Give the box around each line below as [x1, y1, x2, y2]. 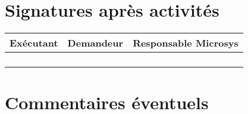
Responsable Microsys [133, 36, 238, 50]
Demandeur [67, 36, 124, 50]
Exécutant [10, 36, 58, 50]
